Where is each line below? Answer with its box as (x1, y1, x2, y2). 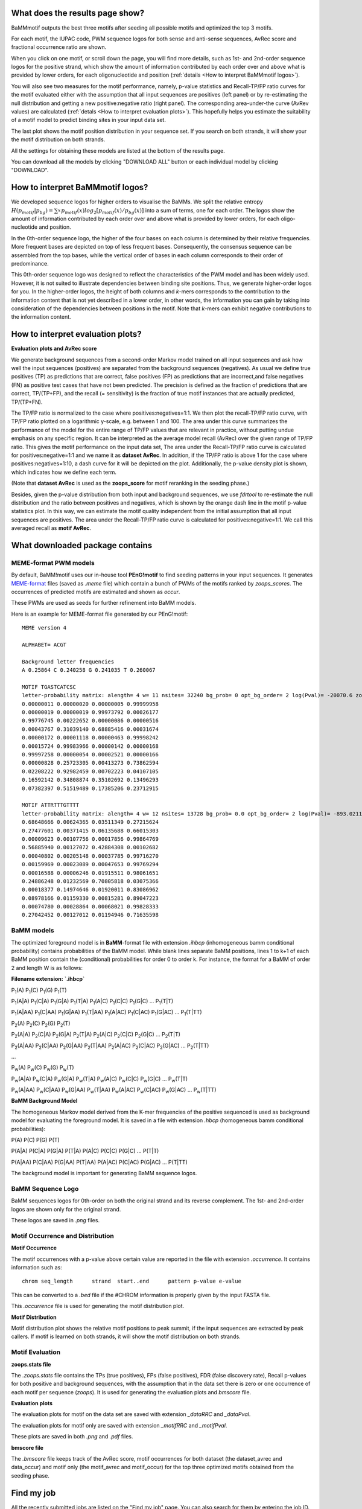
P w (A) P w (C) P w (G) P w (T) (11, 1064, 75, 1073)
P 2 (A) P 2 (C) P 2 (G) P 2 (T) (11, 1019, 71, 1029)
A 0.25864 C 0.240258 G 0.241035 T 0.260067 (22, 667, 156, 674)
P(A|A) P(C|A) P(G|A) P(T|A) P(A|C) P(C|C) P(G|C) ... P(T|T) (11, 1147, 159, 1155)
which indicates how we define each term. (11, 468, 117, 476)
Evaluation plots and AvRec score (11, 345, 97, 353)
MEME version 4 (22, 625, 67, 631)
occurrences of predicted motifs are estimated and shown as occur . (11, 589, 180, 596)
